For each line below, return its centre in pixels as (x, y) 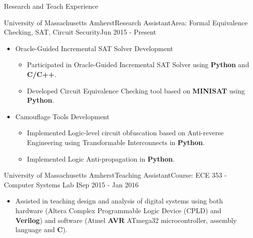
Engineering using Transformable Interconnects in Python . (116, 142)
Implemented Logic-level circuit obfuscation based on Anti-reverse (125, 133)
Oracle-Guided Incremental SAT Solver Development (94, 48)
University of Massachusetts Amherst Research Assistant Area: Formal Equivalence (126, 22)
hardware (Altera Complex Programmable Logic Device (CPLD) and (118, 210)
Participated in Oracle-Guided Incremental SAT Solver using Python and (138, 64)
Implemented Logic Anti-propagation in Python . (101, 158)
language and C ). (41, 229)
